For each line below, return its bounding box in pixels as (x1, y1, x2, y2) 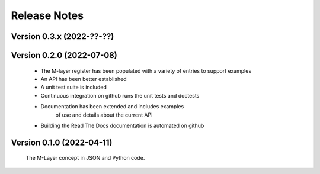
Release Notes (11, 9, 84, 22)
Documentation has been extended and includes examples (40, 103, 184, 110)
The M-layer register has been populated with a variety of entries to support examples (40, 67, 252, 74)
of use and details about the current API (55, 111, 153, 118)
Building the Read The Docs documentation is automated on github (40, 122, 204, 129)
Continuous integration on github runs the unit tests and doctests (40, 92, 200, 99)
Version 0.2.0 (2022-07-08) (11, 50, 118, 60)
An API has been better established (40, 75, 127, 82)
